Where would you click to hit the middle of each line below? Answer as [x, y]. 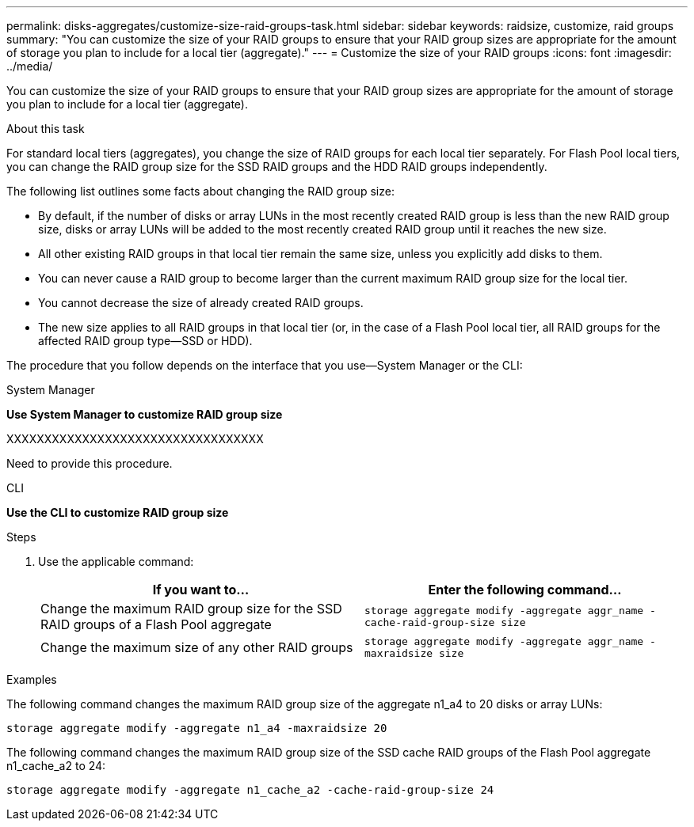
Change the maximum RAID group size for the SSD [191, 609]
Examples [32, 679]
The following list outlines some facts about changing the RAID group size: [200, 191]
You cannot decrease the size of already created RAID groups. [201, 303]
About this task [46, 129]
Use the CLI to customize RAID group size [118, 512]
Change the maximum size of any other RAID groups [197, 647]
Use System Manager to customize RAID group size [145, 414]
